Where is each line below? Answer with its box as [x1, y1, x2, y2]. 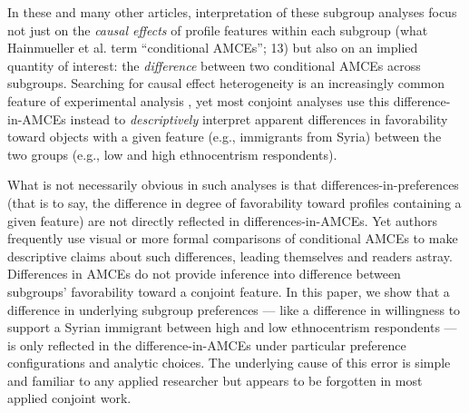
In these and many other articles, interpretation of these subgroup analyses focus [7, 3, 457, 21]
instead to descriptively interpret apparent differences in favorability [70, 109, 448, 128]
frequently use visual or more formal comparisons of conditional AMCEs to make [7, 229, 458, 248]
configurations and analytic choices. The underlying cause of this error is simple [7, 353, 451, 372]
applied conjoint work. [7, 388, 132, 408]
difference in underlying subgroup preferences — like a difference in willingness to [7, 300, 461, 319]
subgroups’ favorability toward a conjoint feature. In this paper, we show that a [7, 281, 450, 300]
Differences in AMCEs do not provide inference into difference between [7, 264, 401, 283]
